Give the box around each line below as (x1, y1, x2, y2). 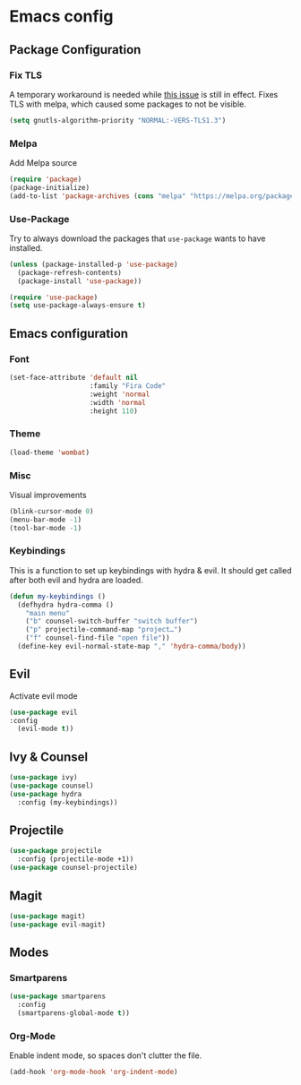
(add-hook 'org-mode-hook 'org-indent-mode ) (9, 1068, 178, 1077)
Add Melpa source (9, 158, 78, 168)
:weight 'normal (89, 390, 150, 399)
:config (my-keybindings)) (17, 797, 118, 807)
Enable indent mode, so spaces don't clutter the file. (9, 1050, 202, 1061)
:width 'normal (89, 398, 146, 407)
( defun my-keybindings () (9, 591, 106, 601)
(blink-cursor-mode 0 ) (9, 506, 94, 516)
